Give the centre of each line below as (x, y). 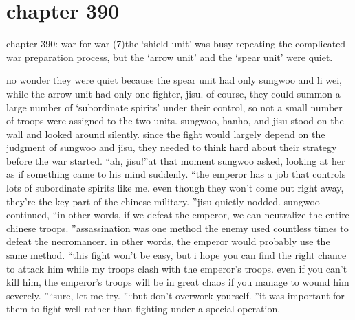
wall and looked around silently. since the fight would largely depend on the (166, 134)
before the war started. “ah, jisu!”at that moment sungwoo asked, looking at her (176, 160)
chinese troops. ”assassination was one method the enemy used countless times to (177, 228)
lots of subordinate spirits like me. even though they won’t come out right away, (175, 188)
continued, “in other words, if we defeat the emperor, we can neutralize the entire (178, 215)
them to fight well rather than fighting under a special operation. (143, 309)
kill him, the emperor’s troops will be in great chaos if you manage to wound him (178, 282)
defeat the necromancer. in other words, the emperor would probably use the (168, 241)
